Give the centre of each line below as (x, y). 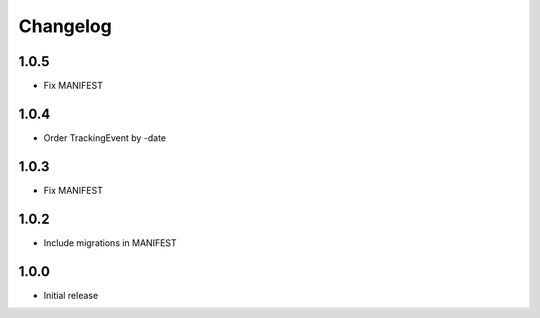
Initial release (71, 295)
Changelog (65, 26)
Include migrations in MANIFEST (110, 242)
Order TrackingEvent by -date (105, 137)
